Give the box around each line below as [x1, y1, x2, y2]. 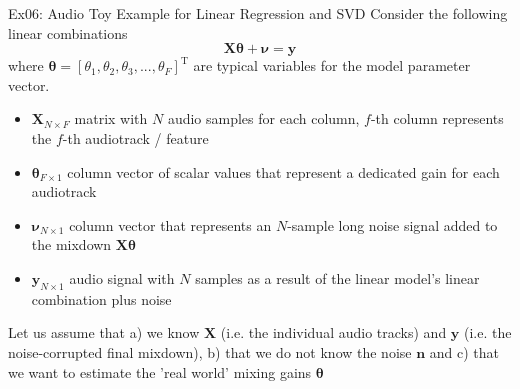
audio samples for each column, [167, 108, 360, 129]
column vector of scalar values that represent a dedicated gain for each [67, 161, 500, 182]
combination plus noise [31, 288, 172, 309]
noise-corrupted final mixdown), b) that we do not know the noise [8, 341, 412, 362]
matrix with [74, 108, 148, 129]
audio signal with [69, 267, 175, 288]
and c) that [429, 341, 500, 362]
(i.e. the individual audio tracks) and [220, 322, 447, 343]
